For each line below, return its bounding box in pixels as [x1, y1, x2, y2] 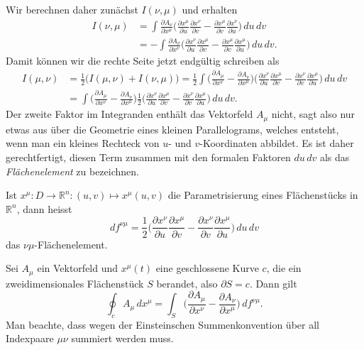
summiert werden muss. [71, 331, 174, 346]
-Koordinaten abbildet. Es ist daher [199, 136, 354, 151]
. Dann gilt [249, 275, 297, 290]
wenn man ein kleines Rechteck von [6, 136, 160, 151]
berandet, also [156, 275, 218, 290]
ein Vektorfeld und [37, 261, 118, 275]
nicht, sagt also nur [271, 106, 355, 121]
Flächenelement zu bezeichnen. [6, 163, 139, 178]
